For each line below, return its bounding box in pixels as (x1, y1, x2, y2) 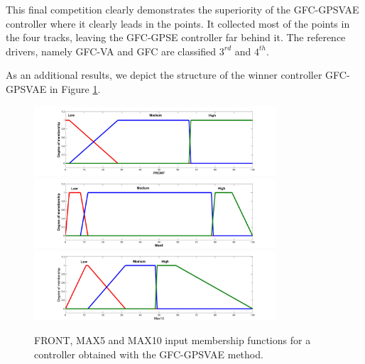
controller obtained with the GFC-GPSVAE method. (34, 346, 263, 361)
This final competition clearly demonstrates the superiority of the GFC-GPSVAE (6, 2, 359, 16)
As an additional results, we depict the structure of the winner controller (6, 67, 322, 82)
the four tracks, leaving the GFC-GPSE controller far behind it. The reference (6, 30, 346, 45)
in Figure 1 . (49, 81, 101, 96)
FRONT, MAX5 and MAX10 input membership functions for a (34, 333, 311, 348)
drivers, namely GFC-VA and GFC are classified (6, 43, 217, 58)
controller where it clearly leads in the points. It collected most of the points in (6, 16, 350, 31)
